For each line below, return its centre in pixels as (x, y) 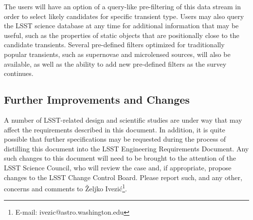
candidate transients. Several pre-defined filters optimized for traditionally (114, 45)
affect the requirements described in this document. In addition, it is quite (115, 129)
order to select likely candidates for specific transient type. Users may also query (124, 16)
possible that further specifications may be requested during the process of (115, 139)
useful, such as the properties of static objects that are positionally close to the (122, 35)
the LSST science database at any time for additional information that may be (121, 26)
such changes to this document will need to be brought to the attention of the (120, 158)
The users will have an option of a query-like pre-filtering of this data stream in (123, 6)
